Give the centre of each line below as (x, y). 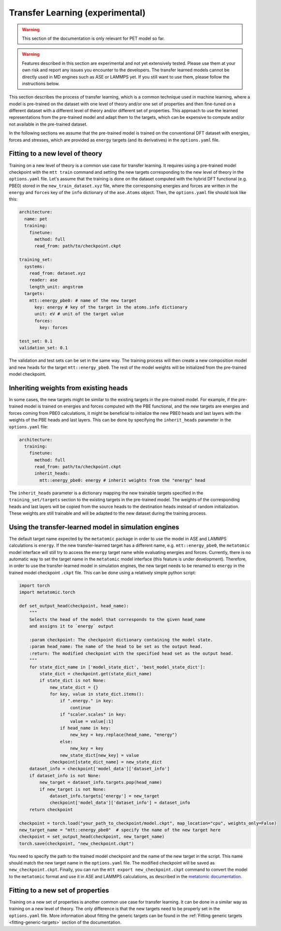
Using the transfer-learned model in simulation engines (94, 527)
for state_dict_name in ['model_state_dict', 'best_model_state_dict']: (117, 667)
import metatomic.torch (47, 592)
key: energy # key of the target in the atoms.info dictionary (111, 307)
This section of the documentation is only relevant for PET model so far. (93, 38)
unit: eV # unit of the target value (79, 314)
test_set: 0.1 (36, 341)
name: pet (36, 219)
